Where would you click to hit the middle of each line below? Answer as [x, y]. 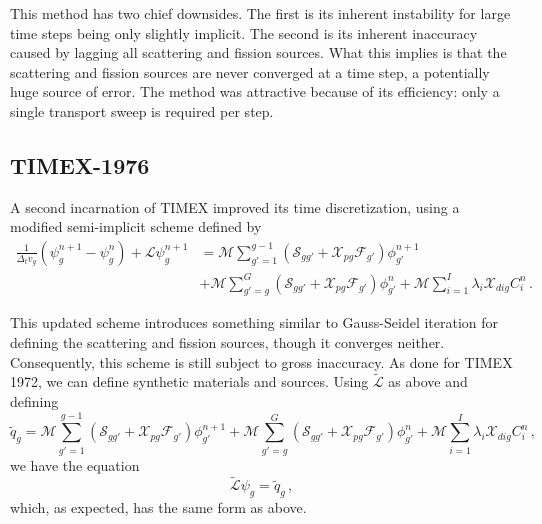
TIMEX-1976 [80, 164]
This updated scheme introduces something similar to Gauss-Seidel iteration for [254, 322]
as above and [428, 381]
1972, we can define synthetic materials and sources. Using [189, 381]
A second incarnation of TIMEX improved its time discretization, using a [235, 206]
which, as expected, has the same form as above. [158, 507]
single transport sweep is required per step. [142, 110]
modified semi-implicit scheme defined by [136, 226]
